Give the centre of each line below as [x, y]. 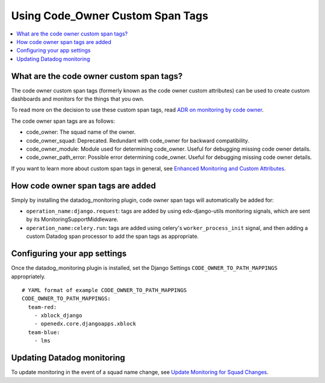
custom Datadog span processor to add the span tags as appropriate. [113, 236]
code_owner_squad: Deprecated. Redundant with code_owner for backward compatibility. [138, 140]
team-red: [42, 307]
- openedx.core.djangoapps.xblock [85, 324]
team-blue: [44, 332]
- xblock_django [58, 316]
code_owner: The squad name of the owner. [81, 132]
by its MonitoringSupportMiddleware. [72, 219]
